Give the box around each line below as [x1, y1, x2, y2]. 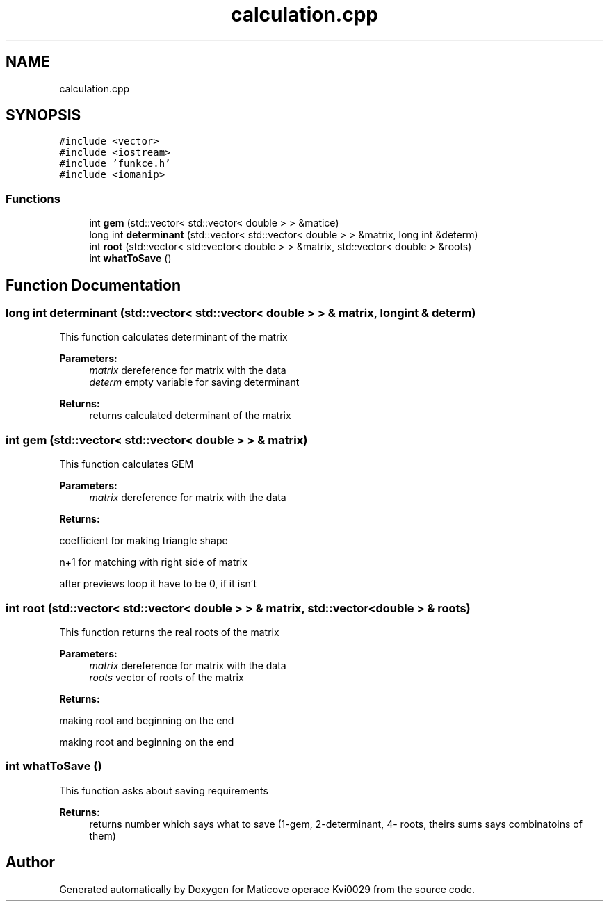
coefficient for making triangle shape [59, 534, 228, 547]
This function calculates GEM [59, 458, 194, 471]
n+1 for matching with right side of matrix [59, 556, 247, 569]
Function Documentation [6, 276, 181, 294]
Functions [6, 191, 60, 206]
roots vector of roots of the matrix [89, 671, 244, 683]
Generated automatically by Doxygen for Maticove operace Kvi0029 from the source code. [59, 883, 475, 895]
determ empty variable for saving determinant [89, 376, 300, 389]
